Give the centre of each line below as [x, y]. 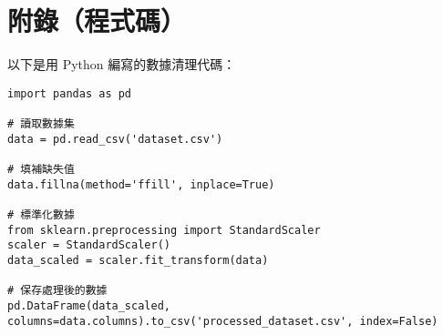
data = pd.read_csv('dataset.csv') [115, 139]
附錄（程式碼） [97, 20]
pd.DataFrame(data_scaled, [89, 305]
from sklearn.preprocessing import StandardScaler [164, 230]
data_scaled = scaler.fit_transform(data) [138, 260]
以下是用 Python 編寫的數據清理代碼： [122, 64]
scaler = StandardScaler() [89, 245]
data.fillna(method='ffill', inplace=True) [141, 184]
